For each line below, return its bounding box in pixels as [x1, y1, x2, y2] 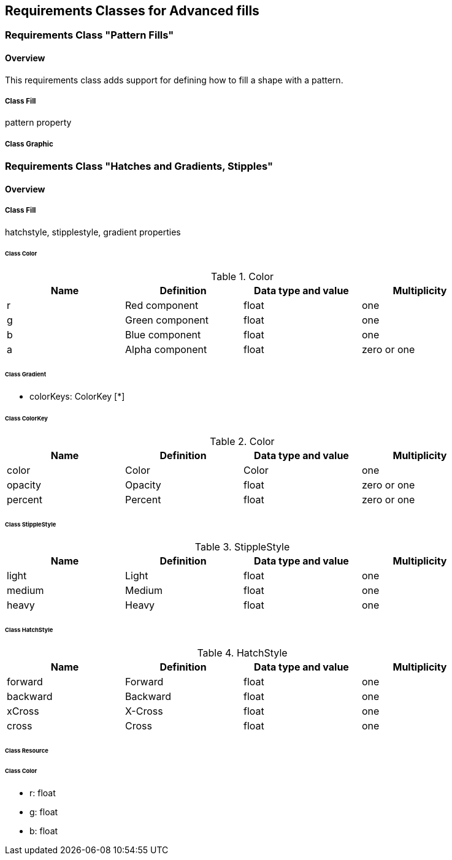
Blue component [125, 329, 201, 341]
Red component [125, 299, 199, 312]
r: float [29, 787, 56, 798]
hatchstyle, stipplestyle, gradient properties [5, 226, 181, 237]
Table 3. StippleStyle [194, 541, 290, 554]
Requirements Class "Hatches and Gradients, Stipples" [5, 160, 274, 173]
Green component [125, 314, 209, 327]
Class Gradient [5, 371, 47, 378]
